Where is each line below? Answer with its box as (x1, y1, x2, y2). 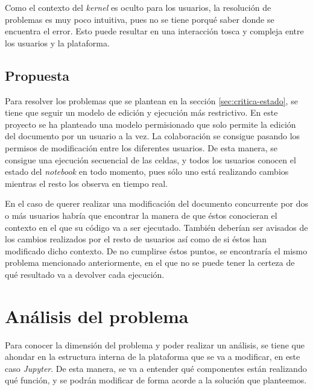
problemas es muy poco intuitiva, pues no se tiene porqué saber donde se (5, 13, 274, 25)
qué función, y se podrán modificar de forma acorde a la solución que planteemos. (5, 374, 307, 386)
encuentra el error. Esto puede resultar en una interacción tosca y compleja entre (5, 25, 304, 37)
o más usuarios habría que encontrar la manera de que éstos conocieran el (5, 209, 277, 221)
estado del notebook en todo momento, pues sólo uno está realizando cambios (5, 165, 289, 178)
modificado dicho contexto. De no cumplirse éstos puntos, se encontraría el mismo (5, 244, 308, 257)
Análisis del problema (5, 303, 189, 328)
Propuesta (5, 66, 70, 84)
